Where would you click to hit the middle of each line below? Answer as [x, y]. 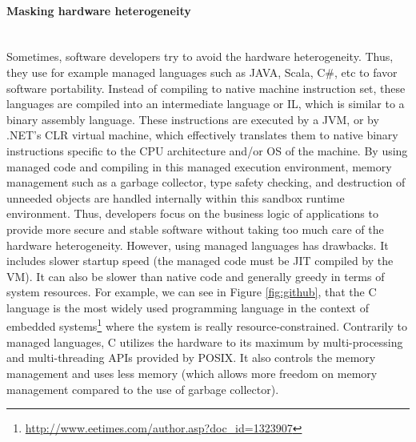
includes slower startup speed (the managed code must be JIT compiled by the [200, 261]
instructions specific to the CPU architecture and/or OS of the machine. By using [207, 150]
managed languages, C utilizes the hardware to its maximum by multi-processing [205, 342]
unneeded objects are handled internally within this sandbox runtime [176, 197]
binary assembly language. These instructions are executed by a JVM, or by [193, 119]
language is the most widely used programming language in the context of [188, 307]
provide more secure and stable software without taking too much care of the [195, 229]
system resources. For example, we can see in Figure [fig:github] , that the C [192, 292]
